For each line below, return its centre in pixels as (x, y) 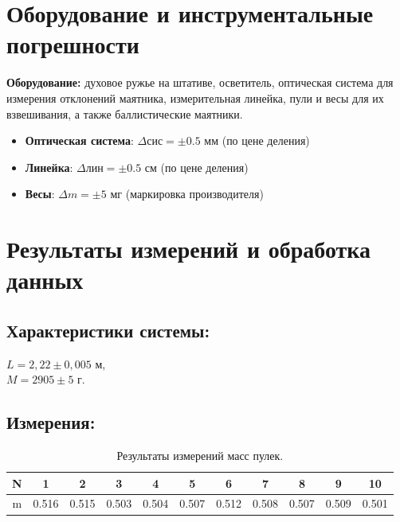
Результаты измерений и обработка (189, 249)
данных (45, 280)
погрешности (73, 44)
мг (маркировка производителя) (187, 194)
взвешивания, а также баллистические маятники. (125, 113)
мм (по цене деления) (257, 140)
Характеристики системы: (108, 330)
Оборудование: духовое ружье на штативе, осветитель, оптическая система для (200, 82)
